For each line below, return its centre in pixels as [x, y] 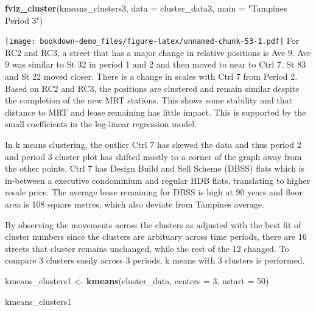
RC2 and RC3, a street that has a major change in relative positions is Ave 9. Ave [158, 52]
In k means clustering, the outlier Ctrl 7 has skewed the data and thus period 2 [153, 144]
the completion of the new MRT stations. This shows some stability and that [149, 100]
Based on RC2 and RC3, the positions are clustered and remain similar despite [152, 88]
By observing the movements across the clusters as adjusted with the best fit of [153, 224]
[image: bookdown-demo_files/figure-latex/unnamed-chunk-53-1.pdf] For [152, 40]
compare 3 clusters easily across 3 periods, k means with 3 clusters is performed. [155, 260]
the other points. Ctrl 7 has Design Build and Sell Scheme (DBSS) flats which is [155, 168]
